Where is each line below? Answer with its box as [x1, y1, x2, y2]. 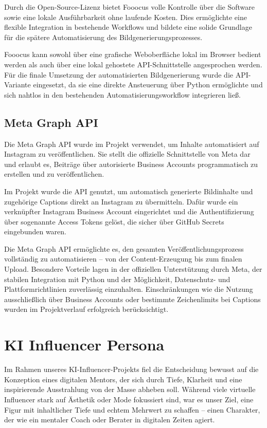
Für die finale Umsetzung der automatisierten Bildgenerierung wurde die [4, 69, 234, 80]
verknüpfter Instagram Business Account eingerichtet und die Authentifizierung [4, 206, 254, 217]
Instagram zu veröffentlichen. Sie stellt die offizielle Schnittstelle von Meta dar [4, 148, 251, 159]
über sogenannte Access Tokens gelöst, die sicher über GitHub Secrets [4, 216, 224, 227]
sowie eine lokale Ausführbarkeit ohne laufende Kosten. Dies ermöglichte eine [4, 11, 247, 22]
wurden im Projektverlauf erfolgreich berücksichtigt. [4, 304, 169, 314]
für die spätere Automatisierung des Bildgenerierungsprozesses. [4, 31, 203, 42]
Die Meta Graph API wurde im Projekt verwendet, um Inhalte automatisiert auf [4, 138, 259, 149]
